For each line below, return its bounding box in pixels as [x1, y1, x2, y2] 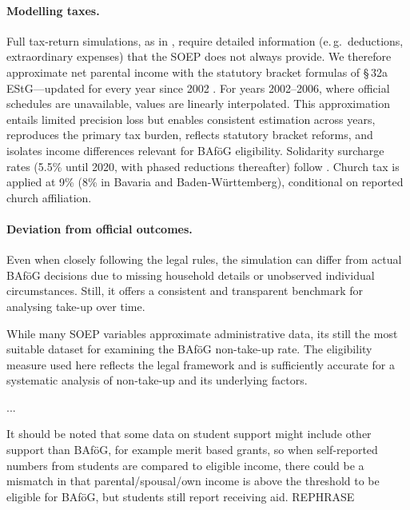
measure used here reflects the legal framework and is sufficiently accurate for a [6, 356, 395, 373]
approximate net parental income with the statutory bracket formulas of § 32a [6, 63, 388, 80]
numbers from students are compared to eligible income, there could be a [6, 456, 364, 473]
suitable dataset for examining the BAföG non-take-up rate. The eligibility [6, 341, 372, 357]
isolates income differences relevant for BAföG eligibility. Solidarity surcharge [6, 141, 384, 158]
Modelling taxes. [6, 2, 100, 18]
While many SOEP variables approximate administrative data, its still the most [6, 325, 398, 341]
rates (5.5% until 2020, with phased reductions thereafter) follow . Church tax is [6, 157, 400, 174]
